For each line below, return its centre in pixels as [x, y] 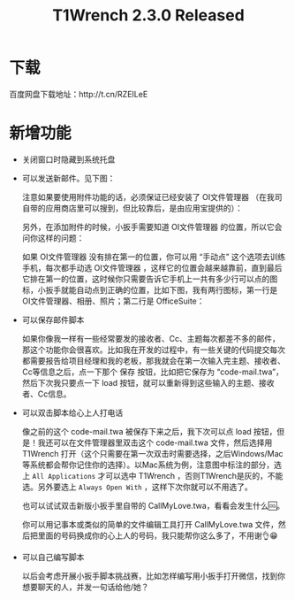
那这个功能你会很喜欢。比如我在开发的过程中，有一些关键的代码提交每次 [153, 350]
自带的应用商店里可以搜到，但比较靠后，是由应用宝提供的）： [132, 208]
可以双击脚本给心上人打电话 [72, 412]
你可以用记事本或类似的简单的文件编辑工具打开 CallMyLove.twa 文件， [150, 524]
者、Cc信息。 [47, 394]
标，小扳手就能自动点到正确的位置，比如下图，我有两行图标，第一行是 [150, 289]
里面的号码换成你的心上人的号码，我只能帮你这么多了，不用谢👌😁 [158, 535]
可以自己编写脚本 [53, 557]
